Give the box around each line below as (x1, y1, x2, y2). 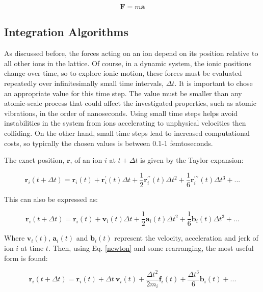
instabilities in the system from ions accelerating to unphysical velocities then (4, 118, 246, 128)
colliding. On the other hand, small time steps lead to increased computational (4, 127, 250, 138)
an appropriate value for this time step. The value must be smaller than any (4, 87, 242, 98)
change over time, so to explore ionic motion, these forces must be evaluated (4, 68, 242, 78)
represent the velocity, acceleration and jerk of (114, 232, 258, 243)
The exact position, (4, 155, 65, 165)
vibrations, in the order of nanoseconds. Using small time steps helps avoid (4, 107, 238, 118)
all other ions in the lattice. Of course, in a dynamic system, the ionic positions (4, 57, 252, 68)
